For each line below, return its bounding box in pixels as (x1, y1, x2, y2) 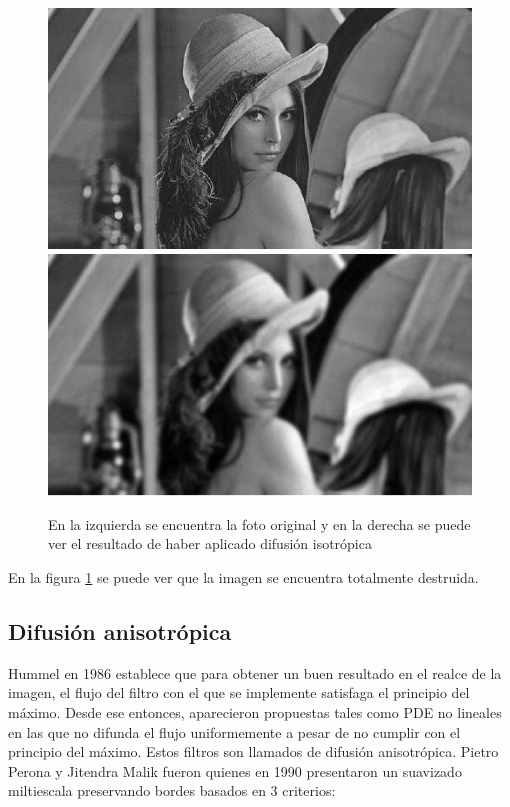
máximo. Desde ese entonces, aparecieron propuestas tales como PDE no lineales (8, 702, 502, 723)
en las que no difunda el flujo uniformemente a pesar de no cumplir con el (8, 721, 461, 742)
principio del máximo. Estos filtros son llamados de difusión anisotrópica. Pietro (8, 741, 499, 762)
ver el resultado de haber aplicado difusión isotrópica (48, 533, 372, 554)
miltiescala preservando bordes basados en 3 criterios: (8, 780, 336, 801)
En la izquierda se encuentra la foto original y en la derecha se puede (48, 513, 471, 534)
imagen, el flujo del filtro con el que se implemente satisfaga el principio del (8, 682, 470, 703)
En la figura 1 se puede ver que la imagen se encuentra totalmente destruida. (8, 567, 479, 588)
